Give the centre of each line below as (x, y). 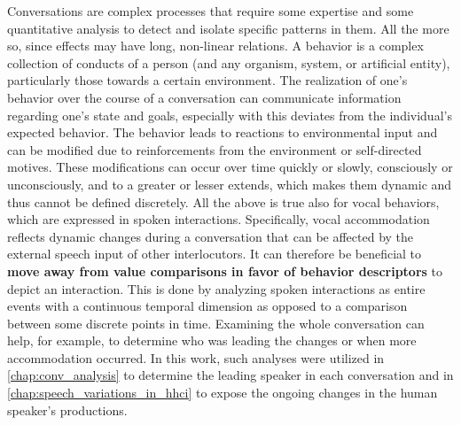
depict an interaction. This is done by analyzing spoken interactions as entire (216, 288)
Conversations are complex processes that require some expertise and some (211, 11)
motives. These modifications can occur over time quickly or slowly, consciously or (230, 167)
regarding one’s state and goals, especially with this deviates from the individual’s (230, 115)
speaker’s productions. (67, 410)
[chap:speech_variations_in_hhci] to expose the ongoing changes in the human (223, 393)
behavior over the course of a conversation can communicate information (204, 97)
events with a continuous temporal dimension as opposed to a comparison (207, 306)
